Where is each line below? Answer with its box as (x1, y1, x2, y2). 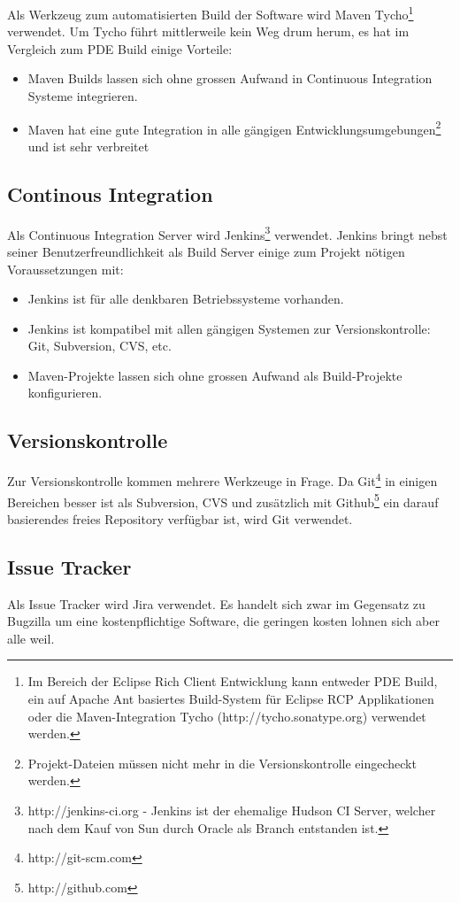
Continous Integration (7, 180, 213, 207)
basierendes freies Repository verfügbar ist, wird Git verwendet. (7, 509, 353, 528)
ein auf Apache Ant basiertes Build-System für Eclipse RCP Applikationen (27, 689, 434, 707)
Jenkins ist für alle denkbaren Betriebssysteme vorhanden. (27, 289, 344, 308)
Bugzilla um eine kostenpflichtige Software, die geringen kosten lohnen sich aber (7, 612, 440, 630)
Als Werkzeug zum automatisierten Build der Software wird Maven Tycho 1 (7, 3, 414, 23)
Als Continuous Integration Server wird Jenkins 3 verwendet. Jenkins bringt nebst (7, 222, 448, 243)
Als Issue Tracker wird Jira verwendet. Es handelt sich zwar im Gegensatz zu (7, 594, 425, 613)
